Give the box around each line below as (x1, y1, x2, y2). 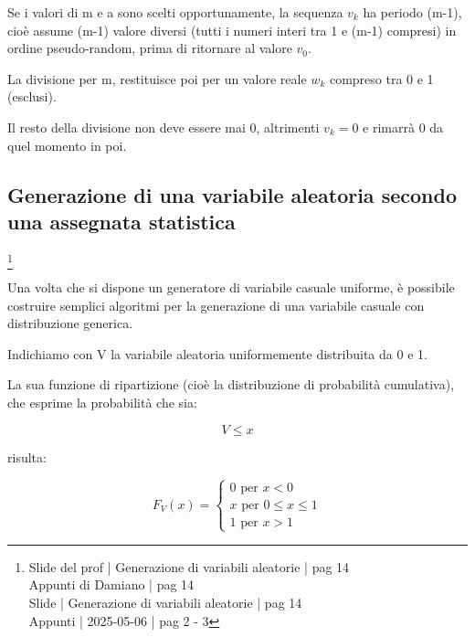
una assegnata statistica (7, 207, 236, 235)
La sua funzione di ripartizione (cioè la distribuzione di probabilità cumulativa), (7, 375, 455, 394)
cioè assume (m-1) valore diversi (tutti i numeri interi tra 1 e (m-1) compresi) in (7, 20, 457, 39)
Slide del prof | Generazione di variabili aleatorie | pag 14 (28, 557, 350, 576)
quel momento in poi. (7, 135, 127, 154)
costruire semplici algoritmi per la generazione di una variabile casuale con (7, 295, 425, 314)
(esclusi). (7, 87, 57, 106)
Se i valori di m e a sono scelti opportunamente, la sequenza (7, 3, 343, 21)
